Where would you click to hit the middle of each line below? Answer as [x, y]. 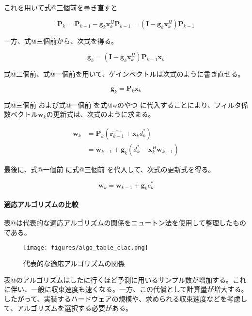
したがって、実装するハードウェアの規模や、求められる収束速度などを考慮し [126, 298]
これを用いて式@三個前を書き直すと [61, 7]
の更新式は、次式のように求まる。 [101, 114]
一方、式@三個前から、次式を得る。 [61, 40]
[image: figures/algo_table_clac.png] [86, 248]
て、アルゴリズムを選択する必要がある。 [68, 308]
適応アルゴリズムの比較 [41, 204]
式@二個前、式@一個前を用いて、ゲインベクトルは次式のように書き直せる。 [124, 74]
